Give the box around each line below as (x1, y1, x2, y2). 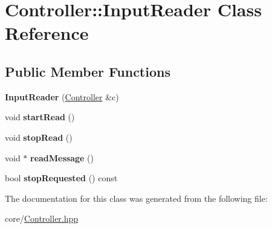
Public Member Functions (5, 62, 170, 80)
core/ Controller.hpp (5, 212, 79, 225)
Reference (5, 21, 89, 45)
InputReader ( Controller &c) (5, 90, 119, 103)
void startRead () (5, 111, 75, 123)
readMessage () (30, 151, 94, 164)
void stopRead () (5, 131, 73, 143)
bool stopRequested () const (5, 172, 118, 184)
